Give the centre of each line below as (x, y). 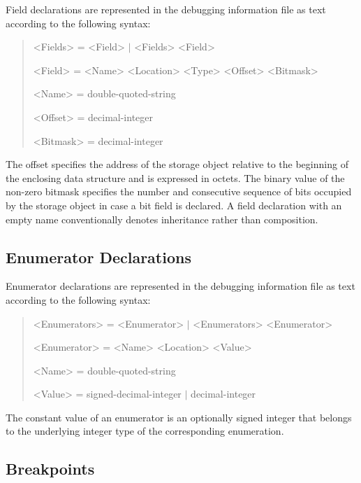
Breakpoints (50, 469)
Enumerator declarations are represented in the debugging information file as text (180, 286)
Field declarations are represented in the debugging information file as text (166, 9)
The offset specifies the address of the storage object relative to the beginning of (177, 164)
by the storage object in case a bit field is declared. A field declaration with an (174, 205)
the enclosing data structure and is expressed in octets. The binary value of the (175, 177)
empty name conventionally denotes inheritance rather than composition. (162, 219)
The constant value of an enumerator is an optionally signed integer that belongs (179, 417)
